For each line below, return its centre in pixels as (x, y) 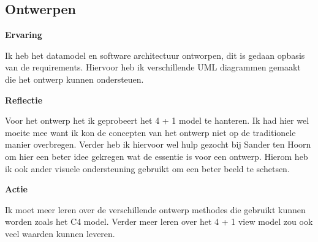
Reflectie (24, 100)
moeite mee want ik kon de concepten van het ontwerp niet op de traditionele (150, 132)
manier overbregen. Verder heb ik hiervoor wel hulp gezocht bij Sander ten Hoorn (158, 144)
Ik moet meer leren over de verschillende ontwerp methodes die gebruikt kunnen (155, 209)
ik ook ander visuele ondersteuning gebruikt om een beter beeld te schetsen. (147, 168)
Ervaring (24, 35)
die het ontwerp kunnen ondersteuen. (74, 79)
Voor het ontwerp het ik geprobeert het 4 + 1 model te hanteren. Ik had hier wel (157, 120)
